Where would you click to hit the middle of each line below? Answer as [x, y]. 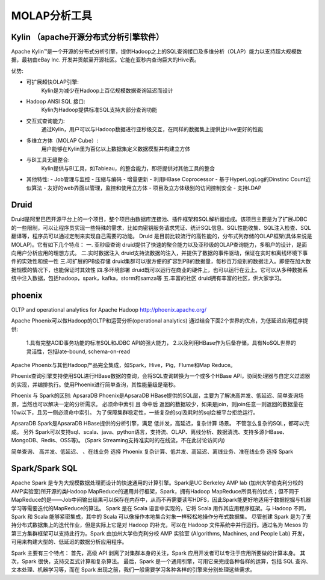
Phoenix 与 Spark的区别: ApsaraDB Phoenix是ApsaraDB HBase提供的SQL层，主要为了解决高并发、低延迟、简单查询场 [157, 396]
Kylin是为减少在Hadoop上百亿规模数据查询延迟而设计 [107, 90]
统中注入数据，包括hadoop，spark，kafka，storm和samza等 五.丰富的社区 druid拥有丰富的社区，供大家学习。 [148, 278]
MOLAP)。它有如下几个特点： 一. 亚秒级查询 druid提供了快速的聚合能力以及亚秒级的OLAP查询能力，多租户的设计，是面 [159, 244]
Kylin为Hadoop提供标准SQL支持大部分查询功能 [99, 110]
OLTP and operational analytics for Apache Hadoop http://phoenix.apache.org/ [109, 310]
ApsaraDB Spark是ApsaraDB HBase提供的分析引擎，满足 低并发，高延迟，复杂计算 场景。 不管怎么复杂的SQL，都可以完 [160, 424]
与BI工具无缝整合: [48, 160]
